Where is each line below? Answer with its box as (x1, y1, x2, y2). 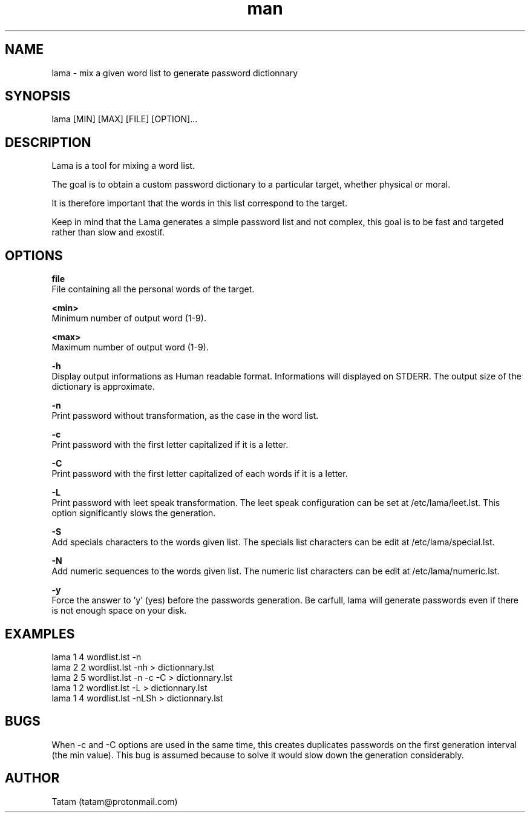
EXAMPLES (5, 626, 75, 641)
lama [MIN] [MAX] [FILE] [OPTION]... (51, 114, 198, 125)
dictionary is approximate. (51, 381, 155, 392)
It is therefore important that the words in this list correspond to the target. (51, 198, 347, 209)
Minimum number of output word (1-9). (51, 313, 206, 324)
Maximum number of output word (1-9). (51, 342, 209, 353)
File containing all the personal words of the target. (51, 284, 255, 295)
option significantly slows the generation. (51, 508, 216, 519)
